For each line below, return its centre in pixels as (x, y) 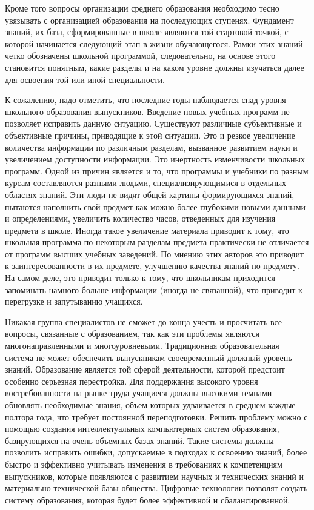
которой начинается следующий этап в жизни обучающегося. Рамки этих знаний (154, 43)
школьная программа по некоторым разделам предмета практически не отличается (157, 242)
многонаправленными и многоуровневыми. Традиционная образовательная (142, 346)
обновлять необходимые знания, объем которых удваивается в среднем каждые (150, 405)
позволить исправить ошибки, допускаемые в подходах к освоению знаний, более (156, 452)
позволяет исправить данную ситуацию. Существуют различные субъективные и (153, 123)
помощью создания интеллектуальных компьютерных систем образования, (142, 429)
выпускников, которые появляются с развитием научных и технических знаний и (154, 476)
